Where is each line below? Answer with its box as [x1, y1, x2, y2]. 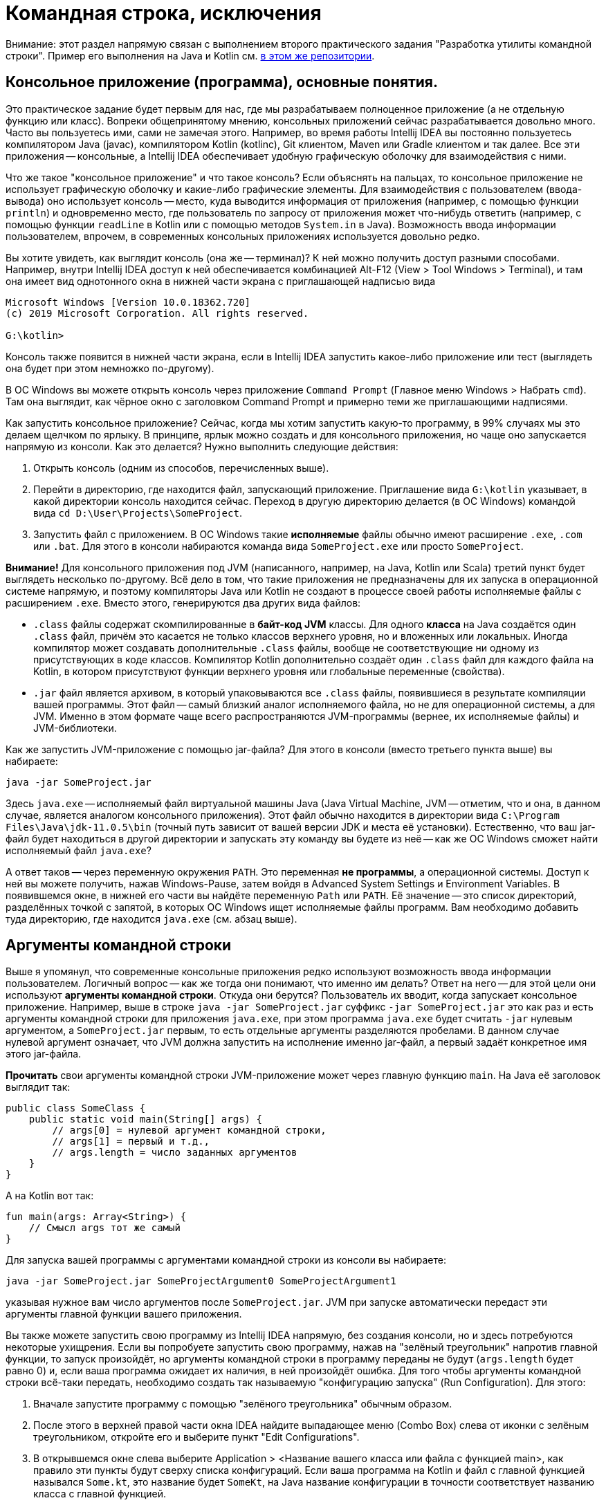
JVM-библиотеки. [33, 721, 117, 734]
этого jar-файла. [6, 1048, 82, 1060]
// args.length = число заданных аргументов [52, 1147, 297, 1158]
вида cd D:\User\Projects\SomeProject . [33, 506, 242, 519]
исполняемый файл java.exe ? [6, 844, 151, 856]
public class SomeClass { [6, 1102, 146, 1114]
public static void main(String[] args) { [28, 1114, 262, 1125]
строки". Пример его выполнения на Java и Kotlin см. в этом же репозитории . [6, 49, 375, 62]
